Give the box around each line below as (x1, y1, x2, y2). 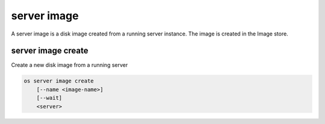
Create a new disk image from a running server (11, 61, 128, 69)
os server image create (23, 78, 94, 84)
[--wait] (36, 95, 63, 102)
